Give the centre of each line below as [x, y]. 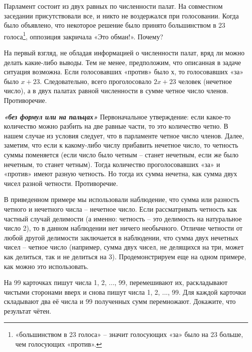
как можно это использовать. [46, 266]
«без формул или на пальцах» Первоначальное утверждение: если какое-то [117, 116]
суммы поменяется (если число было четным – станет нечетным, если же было [121, 154]
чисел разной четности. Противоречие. [61, 183]
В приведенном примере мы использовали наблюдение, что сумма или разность [122, 199]
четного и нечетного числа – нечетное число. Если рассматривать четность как [120, 209]
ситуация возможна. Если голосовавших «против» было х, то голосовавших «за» [124, 72]
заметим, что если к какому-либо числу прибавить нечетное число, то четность [121, 145]
